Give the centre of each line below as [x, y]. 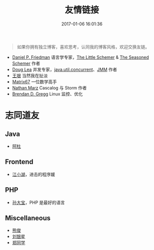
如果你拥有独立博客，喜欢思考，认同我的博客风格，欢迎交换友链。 [83, 46]
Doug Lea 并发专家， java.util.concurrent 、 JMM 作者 [65, 69]
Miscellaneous [28, 218]
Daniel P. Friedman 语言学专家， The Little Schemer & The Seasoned [80, 57]
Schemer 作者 [26, 63]
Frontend [19, 162]
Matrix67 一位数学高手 [34, 82]
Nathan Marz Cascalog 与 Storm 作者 [49, 88]
